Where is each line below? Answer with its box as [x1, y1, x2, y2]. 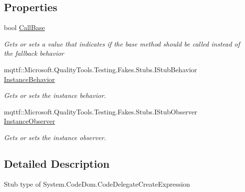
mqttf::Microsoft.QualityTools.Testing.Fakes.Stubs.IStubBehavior [4, 64, 197, 74]
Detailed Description [4, 156, 110, 171]
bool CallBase [4, 22, 45, 32]
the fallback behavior [4, 48, 64, 58]
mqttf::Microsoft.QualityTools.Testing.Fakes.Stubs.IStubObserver [4, 106, 198, 116]
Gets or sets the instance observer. [4, 132, 107, 142]
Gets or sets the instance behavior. [4, 90, 106, 100]
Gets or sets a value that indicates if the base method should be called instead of [4, 38, 240, 48]
